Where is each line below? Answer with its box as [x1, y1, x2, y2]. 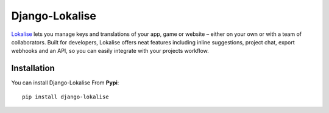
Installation [11, 63, 55, 74]
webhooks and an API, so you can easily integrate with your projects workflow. [11, 47, 210, 55]
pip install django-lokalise [22, 93, 109, 100]
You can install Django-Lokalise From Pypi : [11, 79, 119, 86]
